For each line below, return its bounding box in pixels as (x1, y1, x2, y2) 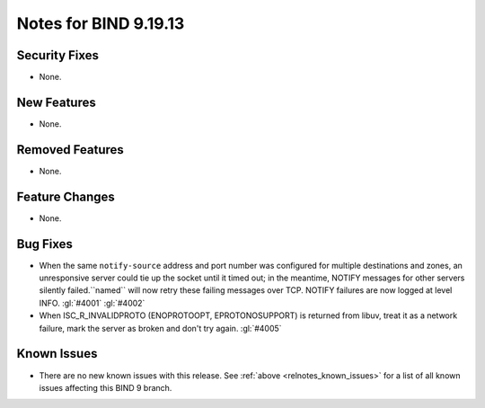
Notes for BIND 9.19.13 (16, 13, 185, 33)
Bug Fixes (16, 236, 74, 252)
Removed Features (16, 142, 125, 157)
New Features (16, 94, 96, 110)
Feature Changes (16, 189, 116, 204)
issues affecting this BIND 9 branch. (39, 382, 172, 393)
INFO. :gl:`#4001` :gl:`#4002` (39, 297, 145, 308)
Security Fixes (16, 48, 99, 63)
